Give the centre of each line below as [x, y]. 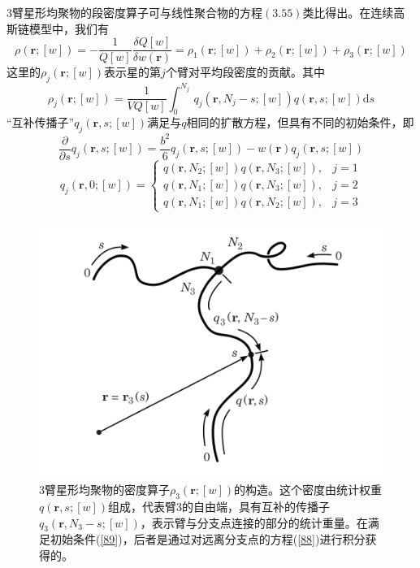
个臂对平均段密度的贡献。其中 [245, 72]
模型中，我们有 [69, 28]
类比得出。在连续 [348, 12]
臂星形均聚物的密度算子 [107, 490]
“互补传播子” [41, 122]
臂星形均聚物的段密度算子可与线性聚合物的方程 [137, 12]
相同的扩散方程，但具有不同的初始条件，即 [300, 122]
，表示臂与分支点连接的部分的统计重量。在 [254, 522]
